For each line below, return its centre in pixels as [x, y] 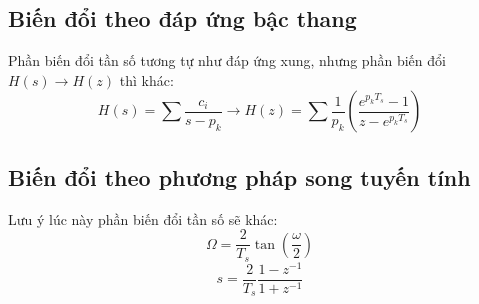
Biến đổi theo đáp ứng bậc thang [182, 18]
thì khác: [146, 79]
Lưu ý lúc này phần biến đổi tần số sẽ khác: [143, 218]
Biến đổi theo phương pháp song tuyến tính [239, 176]
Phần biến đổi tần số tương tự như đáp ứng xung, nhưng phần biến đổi [227, 60]
